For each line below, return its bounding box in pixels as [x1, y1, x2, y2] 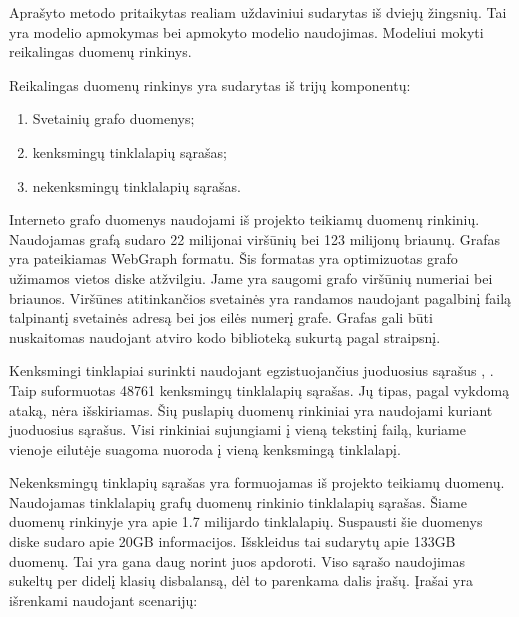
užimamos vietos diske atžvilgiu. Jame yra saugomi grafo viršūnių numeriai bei [9, 267, 493, 288]
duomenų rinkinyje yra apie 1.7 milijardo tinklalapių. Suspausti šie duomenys [9, 511, 483, 532]
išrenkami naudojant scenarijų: [9, 589, 198, 610]
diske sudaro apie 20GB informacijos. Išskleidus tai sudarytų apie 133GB [9, 531, 456, 552]
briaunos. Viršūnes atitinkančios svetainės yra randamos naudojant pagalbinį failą [9, 287, 512, 308]
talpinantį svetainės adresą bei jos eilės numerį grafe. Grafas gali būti [9, 307, 433, 328]
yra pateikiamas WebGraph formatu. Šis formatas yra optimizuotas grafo [9, 248, 458, 269]
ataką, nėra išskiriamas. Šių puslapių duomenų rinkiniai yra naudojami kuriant [9, 399, 493, 420]
